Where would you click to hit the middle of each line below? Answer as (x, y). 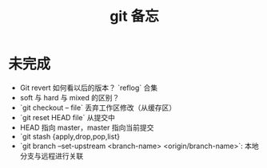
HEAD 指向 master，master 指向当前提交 (87, 127)
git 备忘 (134, 16)
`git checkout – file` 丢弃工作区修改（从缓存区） (98, 107)
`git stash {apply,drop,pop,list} (70, 136)
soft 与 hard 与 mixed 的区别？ (70, 97)
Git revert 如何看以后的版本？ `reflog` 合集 (89, 88)
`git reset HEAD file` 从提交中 (68, 117)
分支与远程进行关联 (52, 155)
